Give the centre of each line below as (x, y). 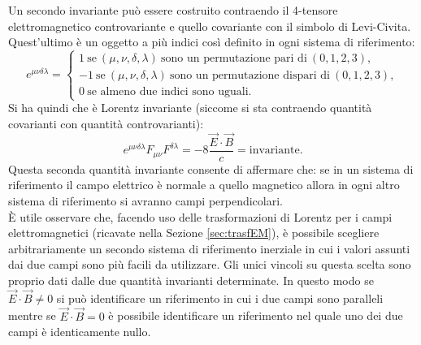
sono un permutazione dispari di (250, 76)
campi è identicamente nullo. (80, 332)
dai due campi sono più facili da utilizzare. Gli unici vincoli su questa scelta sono (210, 264)
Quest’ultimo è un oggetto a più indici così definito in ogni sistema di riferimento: (212, 42)
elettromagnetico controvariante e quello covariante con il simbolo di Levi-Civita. (210, 26)
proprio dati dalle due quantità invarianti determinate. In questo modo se (191, 280)
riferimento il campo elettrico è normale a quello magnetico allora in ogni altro (204, 185)
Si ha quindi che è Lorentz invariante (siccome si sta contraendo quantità (190, 108)
